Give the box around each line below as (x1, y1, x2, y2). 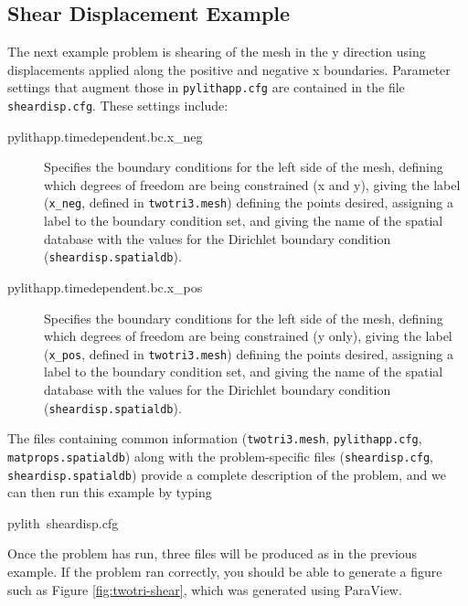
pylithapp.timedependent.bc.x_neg (7, 126, 203, 145)
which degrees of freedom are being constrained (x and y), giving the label (44, 175, 461, 194)
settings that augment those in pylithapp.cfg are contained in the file (7, 78, 405, 97)
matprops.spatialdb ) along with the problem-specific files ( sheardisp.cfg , (7, 446, 433, 465)
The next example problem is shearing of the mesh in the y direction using (7, 42, 426, 61)
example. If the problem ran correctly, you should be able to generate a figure (7, 562, 442, 581)
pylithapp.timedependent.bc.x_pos (7, 277, 203, 296)
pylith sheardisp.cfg (7, 513, 119, 532)
